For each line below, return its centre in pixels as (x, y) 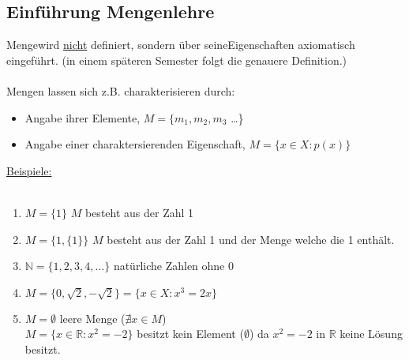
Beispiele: (29, 170)
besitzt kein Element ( (190, 334)
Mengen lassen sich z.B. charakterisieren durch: (121, 90)
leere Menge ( (92, 318)
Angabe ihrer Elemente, (83, 117)
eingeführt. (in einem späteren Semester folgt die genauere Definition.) (177, 60)
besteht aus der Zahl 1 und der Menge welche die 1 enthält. (251, 239)
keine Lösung (371, 334)
